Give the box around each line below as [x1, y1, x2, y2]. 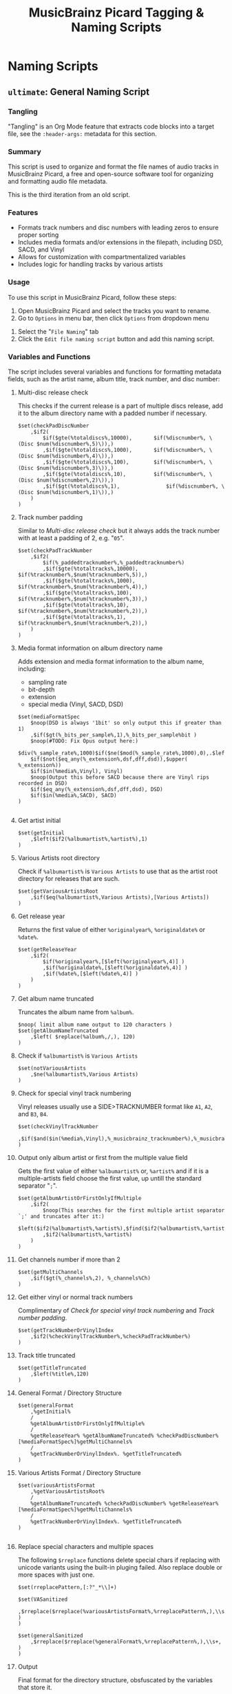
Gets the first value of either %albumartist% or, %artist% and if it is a [17, 1167, 209, 1175]
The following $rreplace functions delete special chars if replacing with [17, 1556, 220, 1564]
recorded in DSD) [17, 780, 68, 787]
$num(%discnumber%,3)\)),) [36, 465, 114, 472]
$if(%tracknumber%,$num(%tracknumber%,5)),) [17, 571, 148, 578]
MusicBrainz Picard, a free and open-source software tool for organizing [8, 170, 214, 178]
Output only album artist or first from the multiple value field [17, 1154, 188, 1162]
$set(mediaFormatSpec [17, 714, 80, 721]
